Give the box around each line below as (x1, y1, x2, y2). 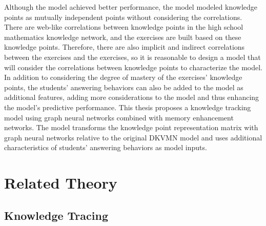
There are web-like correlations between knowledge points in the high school (4, 22, 243, 32)
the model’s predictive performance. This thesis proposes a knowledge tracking (4, 101, 251, 112)
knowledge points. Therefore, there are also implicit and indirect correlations (4, 42, 245, 52)
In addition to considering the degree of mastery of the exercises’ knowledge (4, 72, 242, 83)
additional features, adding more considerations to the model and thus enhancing (4, 92, 259, 102)
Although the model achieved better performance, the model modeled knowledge (4, 2, 258, 12)
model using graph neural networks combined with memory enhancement (4, 112, 234, 122)
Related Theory (4, 172, 117, 193)
